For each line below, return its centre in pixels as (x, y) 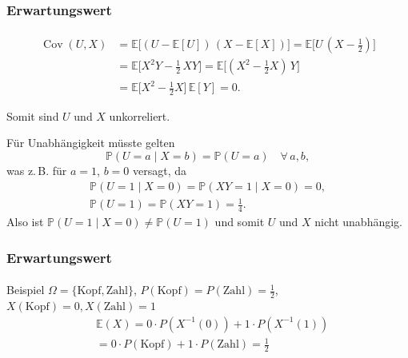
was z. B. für (37, 171)
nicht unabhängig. (359, 222)
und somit (240, 222)
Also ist (25, 222)
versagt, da (159, 171)
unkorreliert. (140, 115)
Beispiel (26, 290)
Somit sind (33, 115)
